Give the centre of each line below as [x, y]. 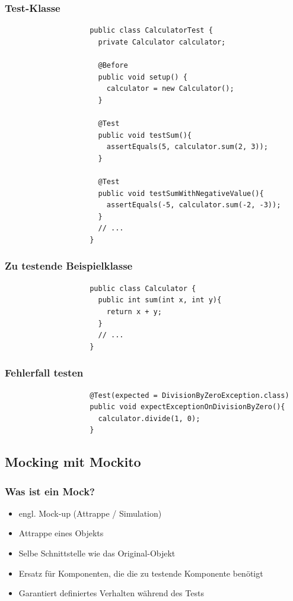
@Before [113, 65]
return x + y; [134, 311]
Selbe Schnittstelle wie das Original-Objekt [97, 553]
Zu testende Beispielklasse [69, 266]
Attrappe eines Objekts [61, 533]
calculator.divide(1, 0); [149, 418]
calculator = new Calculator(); [170, 89]
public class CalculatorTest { [151, 31]
